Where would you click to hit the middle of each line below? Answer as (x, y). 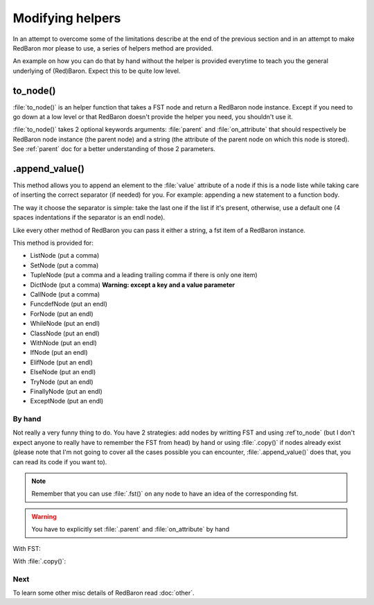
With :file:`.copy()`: (39, 561)
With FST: (27, 548)
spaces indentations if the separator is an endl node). (89, 218)
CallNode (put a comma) (65, 294)
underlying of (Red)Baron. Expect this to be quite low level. (97, 71)
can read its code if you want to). (60, 462)
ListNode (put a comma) (65, 256)
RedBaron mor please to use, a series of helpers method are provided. (113, 48)
